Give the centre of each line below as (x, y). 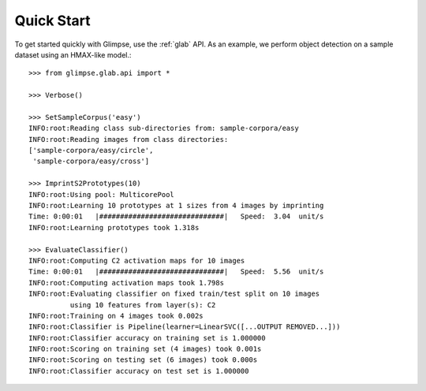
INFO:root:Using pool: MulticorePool (102, 194)
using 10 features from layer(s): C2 (143, 305)
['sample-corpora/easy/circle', (91, 151)
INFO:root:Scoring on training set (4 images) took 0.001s (145, 349)
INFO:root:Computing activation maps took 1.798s (127, 283)
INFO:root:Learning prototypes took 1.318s (114, 227)
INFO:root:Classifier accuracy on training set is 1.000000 (147, 338)
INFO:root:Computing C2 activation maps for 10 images (137, 261)
